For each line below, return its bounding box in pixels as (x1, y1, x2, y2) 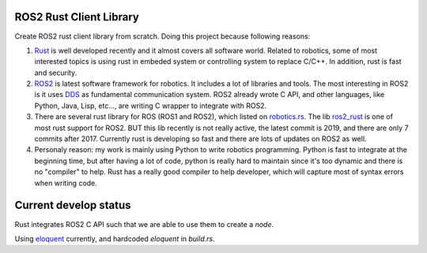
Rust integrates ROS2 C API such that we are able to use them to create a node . (14, 219, 274, 229)
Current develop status (14, 199, 131, 212)
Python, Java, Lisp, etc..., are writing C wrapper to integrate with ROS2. (34, 101, 267, 110)
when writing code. (34, 178, 98, 188)
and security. (34, 68, 77, 77)
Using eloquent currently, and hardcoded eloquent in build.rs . (14, 233, 215, 244)
